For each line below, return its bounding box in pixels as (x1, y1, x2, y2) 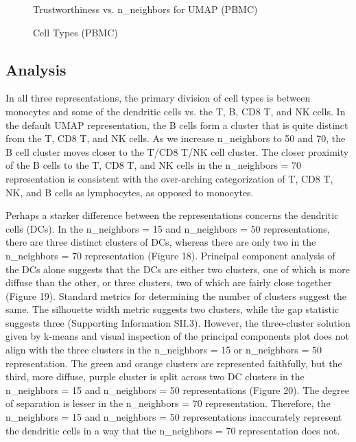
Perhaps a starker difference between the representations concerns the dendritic (5, 208, 339, 222)
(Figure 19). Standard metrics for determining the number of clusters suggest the (5, 288, 347, 303)
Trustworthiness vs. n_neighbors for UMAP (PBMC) (33, 2, 258, 16)
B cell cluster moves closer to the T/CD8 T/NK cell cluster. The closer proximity (5, 144, 349, 159)
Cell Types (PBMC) (33, 25, 118, 39)
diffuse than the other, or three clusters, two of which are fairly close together (5, 275, 332, 290)
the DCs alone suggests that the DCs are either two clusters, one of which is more (5, 261, 350, 276)
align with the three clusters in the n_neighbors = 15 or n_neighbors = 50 (5, 342, 322, 357)
